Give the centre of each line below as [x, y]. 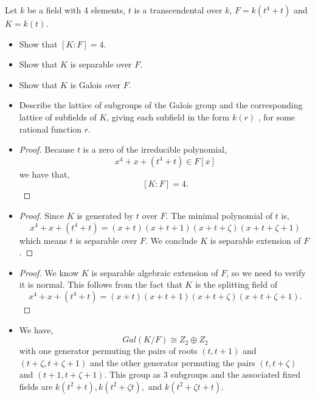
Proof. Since [42, 215]
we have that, [44, 174]
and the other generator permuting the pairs [172, 362]
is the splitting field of [236, 284]
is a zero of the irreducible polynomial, [155, 149]
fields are [36, 386]
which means [43, 240]
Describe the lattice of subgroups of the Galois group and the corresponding [161, 105]
